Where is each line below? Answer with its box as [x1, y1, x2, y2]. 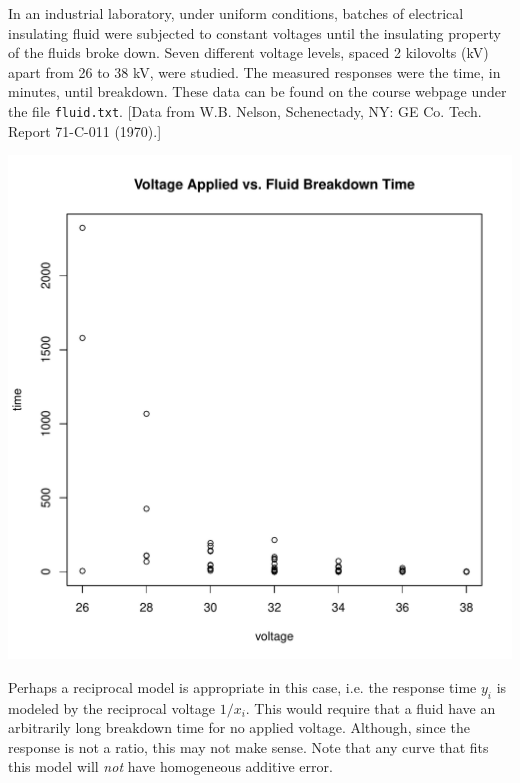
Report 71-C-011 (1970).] [8, 120, 162, 141]
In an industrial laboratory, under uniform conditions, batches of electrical [8, 3, 464, 23]
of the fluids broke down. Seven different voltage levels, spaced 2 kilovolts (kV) [8, 42, 489, 63]
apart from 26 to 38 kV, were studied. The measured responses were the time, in [8, 61, 501, 82]
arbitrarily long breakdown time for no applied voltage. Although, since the [8, 717, 470, 738]
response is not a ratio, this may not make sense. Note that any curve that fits [8, 736, 489, 757]
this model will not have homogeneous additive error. [8, 756, 333, 777]
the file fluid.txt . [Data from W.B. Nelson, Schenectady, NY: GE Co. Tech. [8, 100, 482, 121]
